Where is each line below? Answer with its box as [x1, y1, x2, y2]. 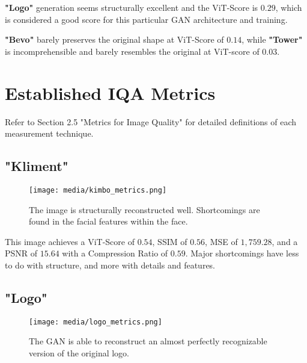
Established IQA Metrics [5, 80, 216, 105]
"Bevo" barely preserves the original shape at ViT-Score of [5, 33, 224, 46]
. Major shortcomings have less [185, 247, 299, 259]
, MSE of [205, 235, 238, 247]
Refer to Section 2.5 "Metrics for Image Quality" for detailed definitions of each [5, 115, 297, 128]
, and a [272, 235, 298, 247]
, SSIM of [152, 235, 187, 247]
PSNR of [5, 247, 38, 259]
